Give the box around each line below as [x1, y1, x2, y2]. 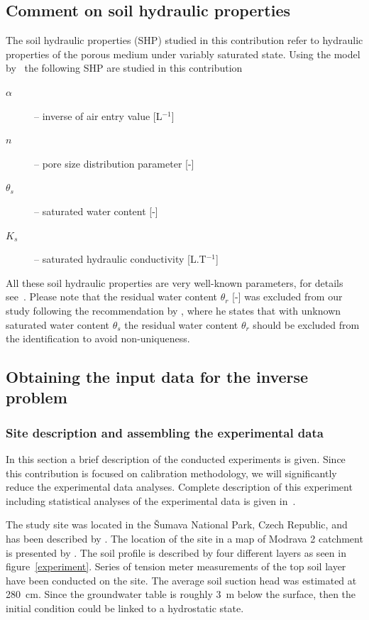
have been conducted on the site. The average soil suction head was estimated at [6, 572, 357, 587]
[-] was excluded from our [232, 289, 343, 304]
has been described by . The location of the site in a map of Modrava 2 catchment [6, 531, 363, 546]
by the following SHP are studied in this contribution [6, 60, 243, 75]
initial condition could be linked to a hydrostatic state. [6, 601, 244, 616]
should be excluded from [253, 317, 360, 332]
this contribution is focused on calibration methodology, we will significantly [6, 465, 337, 480]
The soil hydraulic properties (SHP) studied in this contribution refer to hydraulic [6, 33, 363, 48]
